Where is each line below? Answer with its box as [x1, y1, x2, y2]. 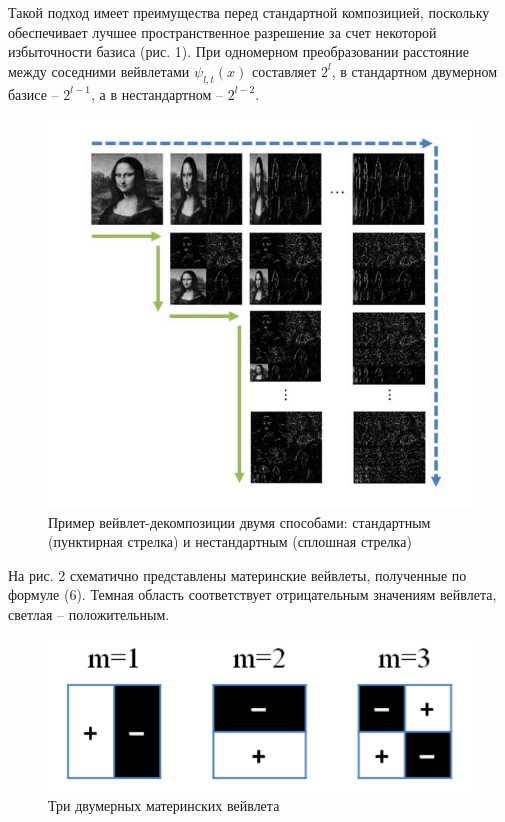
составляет [251, 60, 317, 81]
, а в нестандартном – [90, 83, 223, 104]
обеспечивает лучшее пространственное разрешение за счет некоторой [8, 21, 437, 42]
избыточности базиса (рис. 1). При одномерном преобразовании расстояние [8, 41, 470, 62]
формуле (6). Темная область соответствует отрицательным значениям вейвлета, [8, 584, 497, 605]
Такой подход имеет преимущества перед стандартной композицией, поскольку [8, 2, 490, 22]
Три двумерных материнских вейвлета [48, 795, 280, 816]
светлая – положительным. [8, 603, 170, 624]
